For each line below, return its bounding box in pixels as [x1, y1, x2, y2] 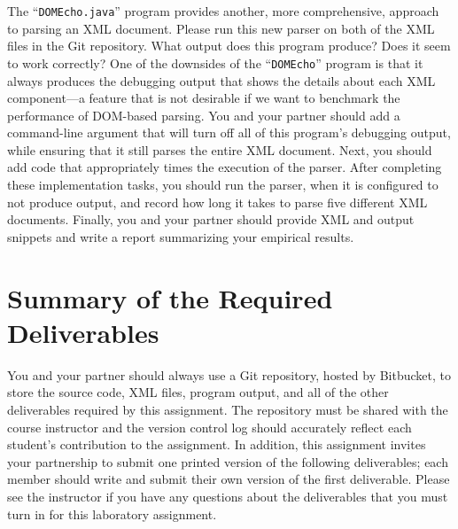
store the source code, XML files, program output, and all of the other [7, 383, 389, 401]
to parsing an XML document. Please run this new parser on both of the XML [7, 19, 435, 37]
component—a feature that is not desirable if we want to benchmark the [7, 89, 400, 107]
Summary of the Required [7, 279, 333, 315]
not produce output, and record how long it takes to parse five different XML [7, 192, 428, 211]
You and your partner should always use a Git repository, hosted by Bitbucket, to [7, 365, 452, 384]
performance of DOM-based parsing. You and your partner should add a [7, 105, 400, 124]
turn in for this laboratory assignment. [7, 504, 217, 523]
